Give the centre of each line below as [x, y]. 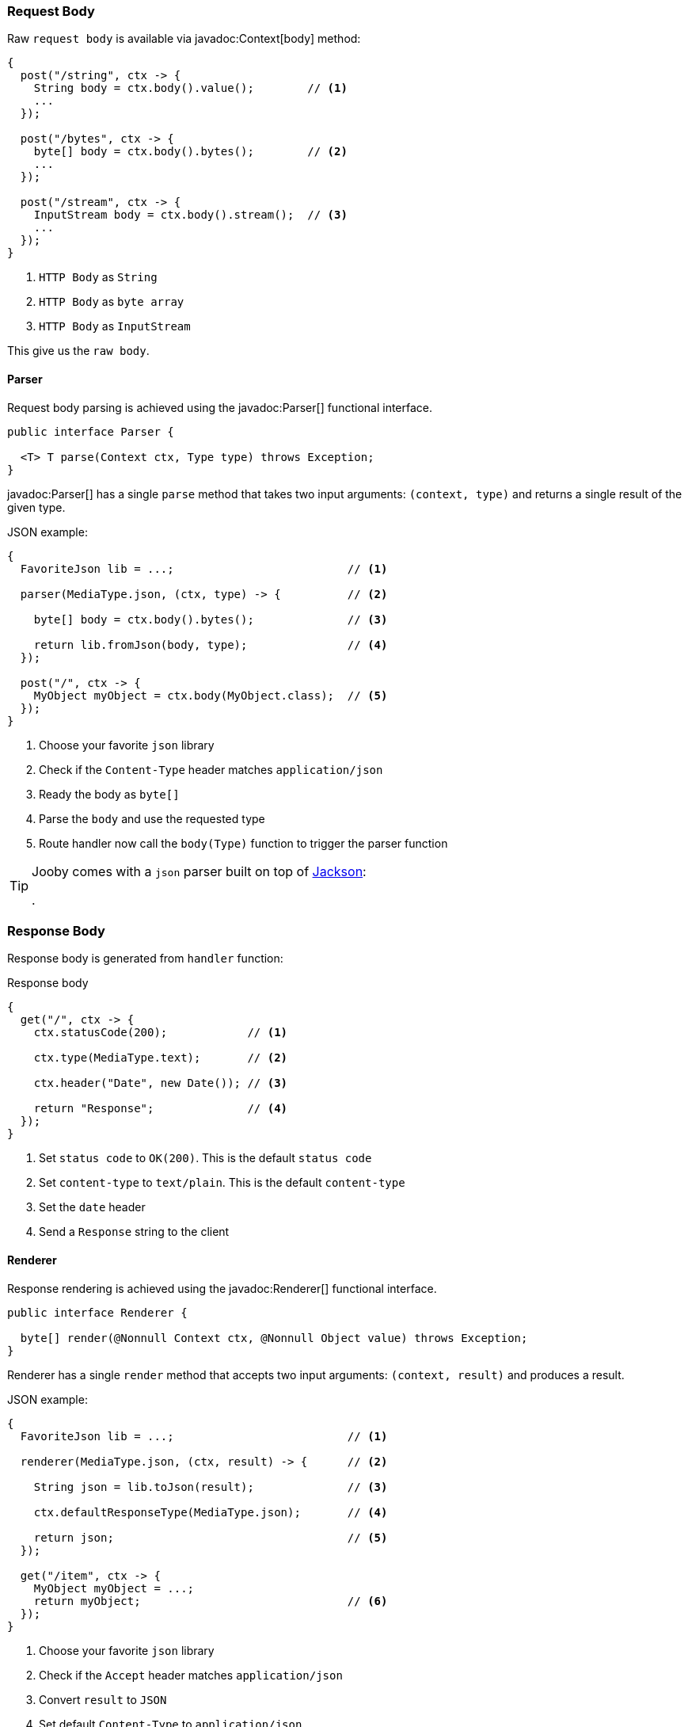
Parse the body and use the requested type [152, 818]
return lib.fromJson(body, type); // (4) [211, 644]
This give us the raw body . [78, 351]
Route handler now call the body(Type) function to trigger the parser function [243, 843]
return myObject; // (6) [211, 1601]
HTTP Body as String [98, 277]
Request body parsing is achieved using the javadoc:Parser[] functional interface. [220, 407]
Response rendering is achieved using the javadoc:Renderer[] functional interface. [222, 1288]
